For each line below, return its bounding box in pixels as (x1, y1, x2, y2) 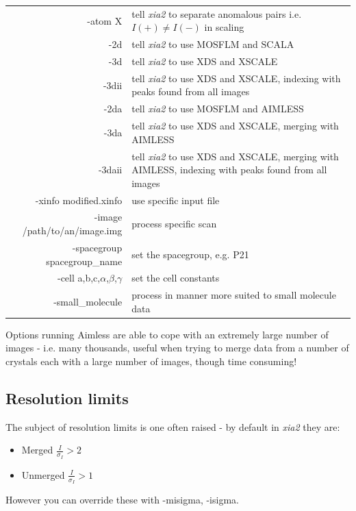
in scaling (204, 20, 244, 34)
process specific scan (131, 216, 217, 231)
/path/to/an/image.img (22, 223, 123, 238)
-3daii (98, 162, 123, 177)
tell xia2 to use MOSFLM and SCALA (131, 37, 294, 51)
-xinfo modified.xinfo (35, 192, 123, 207)
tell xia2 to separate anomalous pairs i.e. (131, 6, 302, 21)
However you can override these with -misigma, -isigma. (5, 492, 239, 506)
